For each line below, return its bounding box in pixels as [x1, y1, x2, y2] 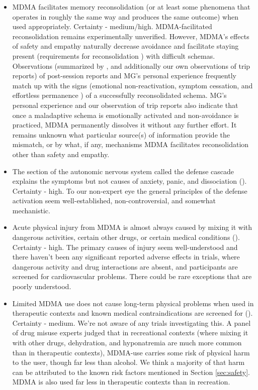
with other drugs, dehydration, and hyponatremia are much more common [12, 337, 242, 347]
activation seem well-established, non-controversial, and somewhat [12, 195, 216, 206]
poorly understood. [12, 281, 71, 292]
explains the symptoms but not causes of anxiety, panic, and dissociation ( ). [12, 176, 247, 186]
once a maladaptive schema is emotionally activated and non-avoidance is [12, 109, 239, 120]
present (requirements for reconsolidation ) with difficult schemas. [12, 50, 215, 61]
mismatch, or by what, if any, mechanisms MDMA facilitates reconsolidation [12, 139, 249, 150]
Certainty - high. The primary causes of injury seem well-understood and [12, 241, 238, 252]
